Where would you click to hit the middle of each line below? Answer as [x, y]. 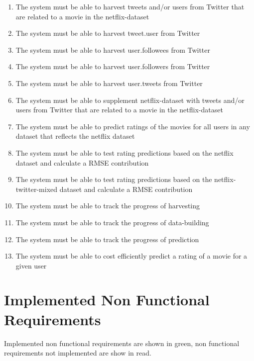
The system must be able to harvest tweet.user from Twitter [108, 33]
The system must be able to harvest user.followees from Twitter [113, 49]
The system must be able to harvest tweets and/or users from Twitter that [130, 6]
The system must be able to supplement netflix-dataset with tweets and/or [130, 100]
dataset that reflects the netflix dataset [75, 136]
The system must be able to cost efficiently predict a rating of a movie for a [131, 256]
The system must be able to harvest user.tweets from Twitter [109, 83]
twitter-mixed [37, 189]
